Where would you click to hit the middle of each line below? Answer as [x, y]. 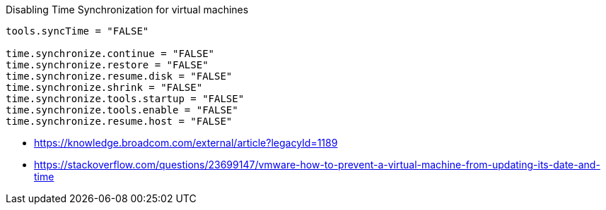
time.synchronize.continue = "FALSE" [110, 54]
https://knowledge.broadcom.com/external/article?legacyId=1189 [186, 143]
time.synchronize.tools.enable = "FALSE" [122, 110]
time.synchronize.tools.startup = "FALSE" [125, 99]
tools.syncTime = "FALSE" [77, 31]
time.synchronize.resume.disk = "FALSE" [119, 76]
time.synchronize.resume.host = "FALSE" [119, 121]
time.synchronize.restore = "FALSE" [107, 65]
